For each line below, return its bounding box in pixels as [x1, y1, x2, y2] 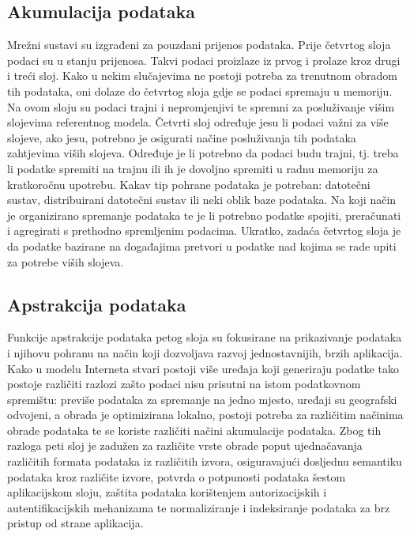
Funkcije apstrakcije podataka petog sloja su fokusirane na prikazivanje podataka [7, 329, 402, 345]
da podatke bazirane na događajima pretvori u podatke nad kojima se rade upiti [7, 237, 397, 254]
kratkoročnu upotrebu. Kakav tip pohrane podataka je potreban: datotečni [7, 176, 371, 192]
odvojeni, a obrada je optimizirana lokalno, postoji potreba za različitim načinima [7, 406, 404, 423]
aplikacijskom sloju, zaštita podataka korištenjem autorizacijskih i [7, 484, 327, 500]
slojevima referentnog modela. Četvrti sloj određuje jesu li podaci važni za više [7, 114, 389, 130]
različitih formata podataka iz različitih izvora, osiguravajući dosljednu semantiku [7, 453, 402, 470]
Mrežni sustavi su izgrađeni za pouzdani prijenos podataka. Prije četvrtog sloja [7, 36, 391, 53]
